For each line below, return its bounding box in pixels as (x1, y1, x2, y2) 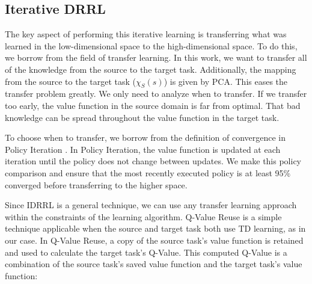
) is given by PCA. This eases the (164, 75, 288, 87)
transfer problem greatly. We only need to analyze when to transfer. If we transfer (5, 87, 307, 100)
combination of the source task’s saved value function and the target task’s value (5, 258, 302, 270)
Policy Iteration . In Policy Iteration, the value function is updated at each (5, 143, 281, 155)
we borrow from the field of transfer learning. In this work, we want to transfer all (5, 51, 307, 64)
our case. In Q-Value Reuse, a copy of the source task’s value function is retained (5, 233, 304, 246)
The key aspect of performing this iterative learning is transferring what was (5, 28, 287, 40)
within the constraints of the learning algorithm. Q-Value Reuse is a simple (5, 210, 282, 223)
